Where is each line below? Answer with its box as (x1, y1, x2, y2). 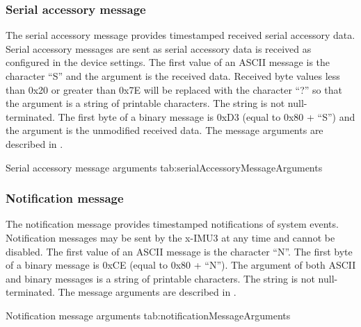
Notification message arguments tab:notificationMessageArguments (6, 308, 291, 322)
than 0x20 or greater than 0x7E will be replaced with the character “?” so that (6, 82, 342, 97)
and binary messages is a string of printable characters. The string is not (6, 271, 315, 285)
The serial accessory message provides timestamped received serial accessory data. (6, 28, 355, 42)
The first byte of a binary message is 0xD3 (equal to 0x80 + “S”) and (58, 109, 355, 124)
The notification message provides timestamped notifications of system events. (6, 217, 339, 231)
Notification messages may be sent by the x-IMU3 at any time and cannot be (6, 230, 335, 244)
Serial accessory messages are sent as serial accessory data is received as (6, 41, 312, 56)
